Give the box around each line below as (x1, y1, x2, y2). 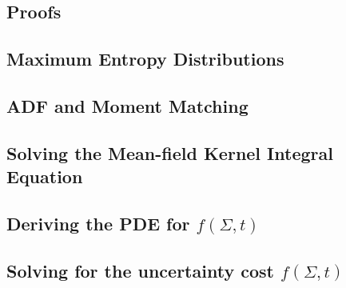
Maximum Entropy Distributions (6, 46, 284, 71)
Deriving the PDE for (6, 210, 190, 235)
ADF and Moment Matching (6, 93, 249, 118)
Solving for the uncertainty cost (6, 258, 274, 282)
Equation (6, 164, 83, 189)
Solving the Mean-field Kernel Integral (6, 140, 333, 165)
